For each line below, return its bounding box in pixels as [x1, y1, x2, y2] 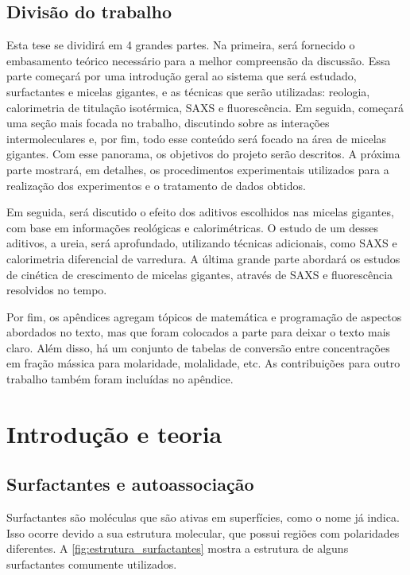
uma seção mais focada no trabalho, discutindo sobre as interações [6, 115, 330, 131]
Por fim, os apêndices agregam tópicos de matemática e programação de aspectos [6, 308, 402, 324]
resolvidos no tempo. [6, 282, 107, 298]
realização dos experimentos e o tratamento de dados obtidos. [6, 177, 306, 193]
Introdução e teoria [6, 417, 222, 449]
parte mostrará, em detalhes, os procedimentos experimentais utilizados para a [6, 161, 389, 177]
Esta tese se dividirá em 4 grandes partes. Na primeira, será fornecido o [6, 37, 355, 53]
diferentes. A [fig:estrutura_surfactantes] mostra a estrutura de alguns [6, 540, 349, 557]
